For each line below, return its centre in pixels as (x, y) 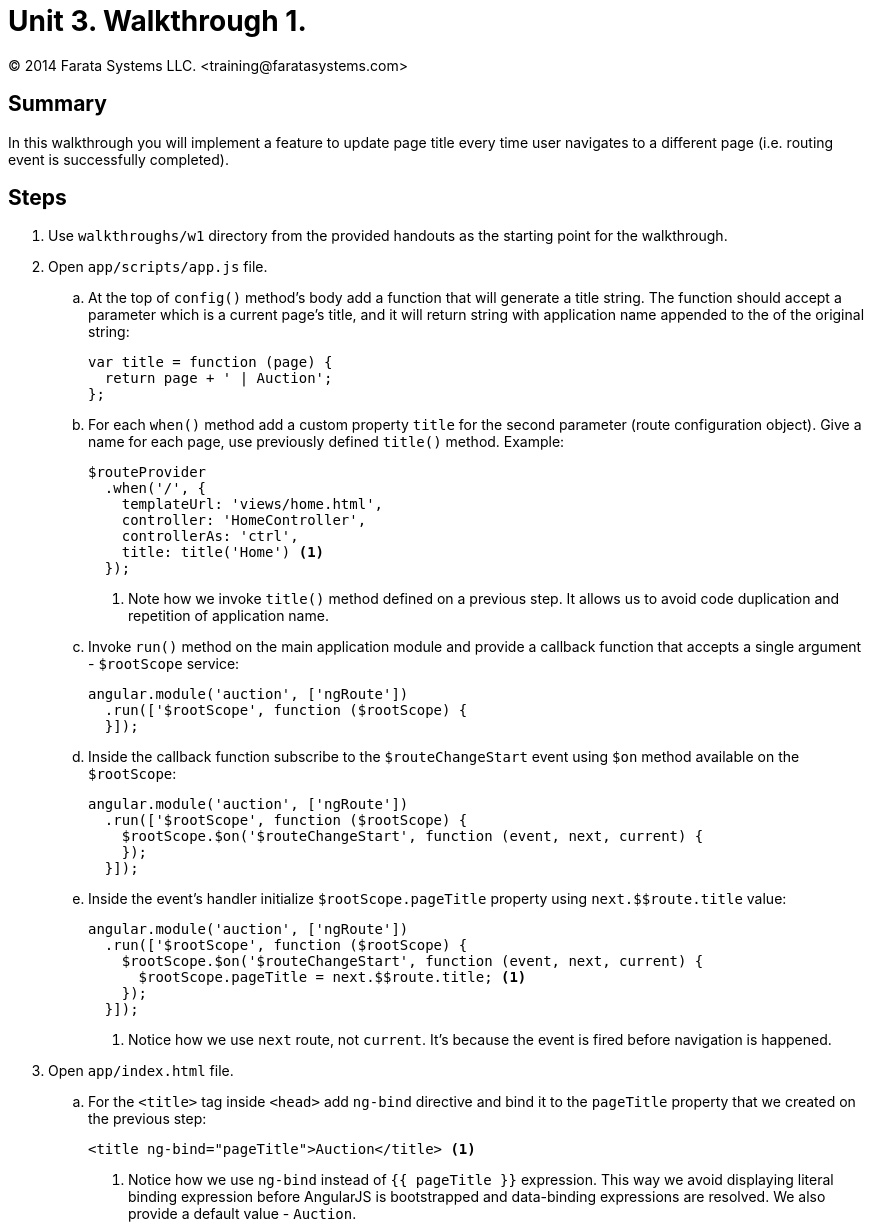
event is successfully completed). (118, 159)
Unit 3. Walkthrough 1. (157, 21)
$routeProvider (147, 472)
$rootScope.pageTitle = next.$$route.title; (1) (332, 977)
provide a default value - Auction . (242, 1214)
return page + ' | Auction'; (218, 378)
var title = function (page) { (210, 362)
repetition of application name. (228, 616)
